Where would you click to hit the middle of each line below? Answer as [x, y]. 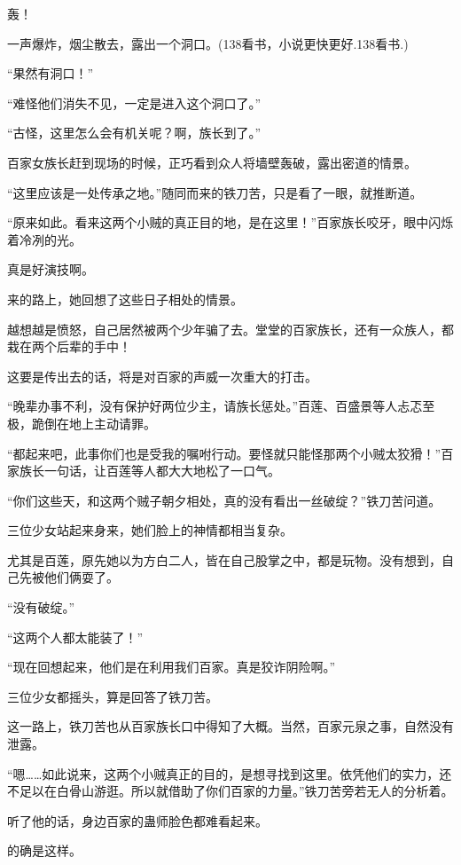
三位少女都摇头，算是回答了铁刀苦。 [113, 696]
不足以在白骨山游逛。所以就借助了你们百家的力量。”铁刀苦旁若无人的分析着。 [230, 791]
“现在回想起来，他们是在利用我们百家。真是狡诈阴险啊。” [172, 667]
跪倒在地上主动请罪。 [94, 423]
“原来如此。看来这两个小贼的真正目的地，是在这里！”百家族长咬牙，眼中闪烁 [230, 222]
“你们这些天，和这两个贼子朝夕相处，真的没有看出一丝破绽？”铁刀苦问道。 [224, 500]
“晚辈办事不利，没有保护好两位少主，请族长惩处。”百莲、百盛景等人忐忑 [215, 406]
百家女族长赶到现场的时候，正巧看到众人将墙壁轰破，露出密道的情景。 [212, 162]
